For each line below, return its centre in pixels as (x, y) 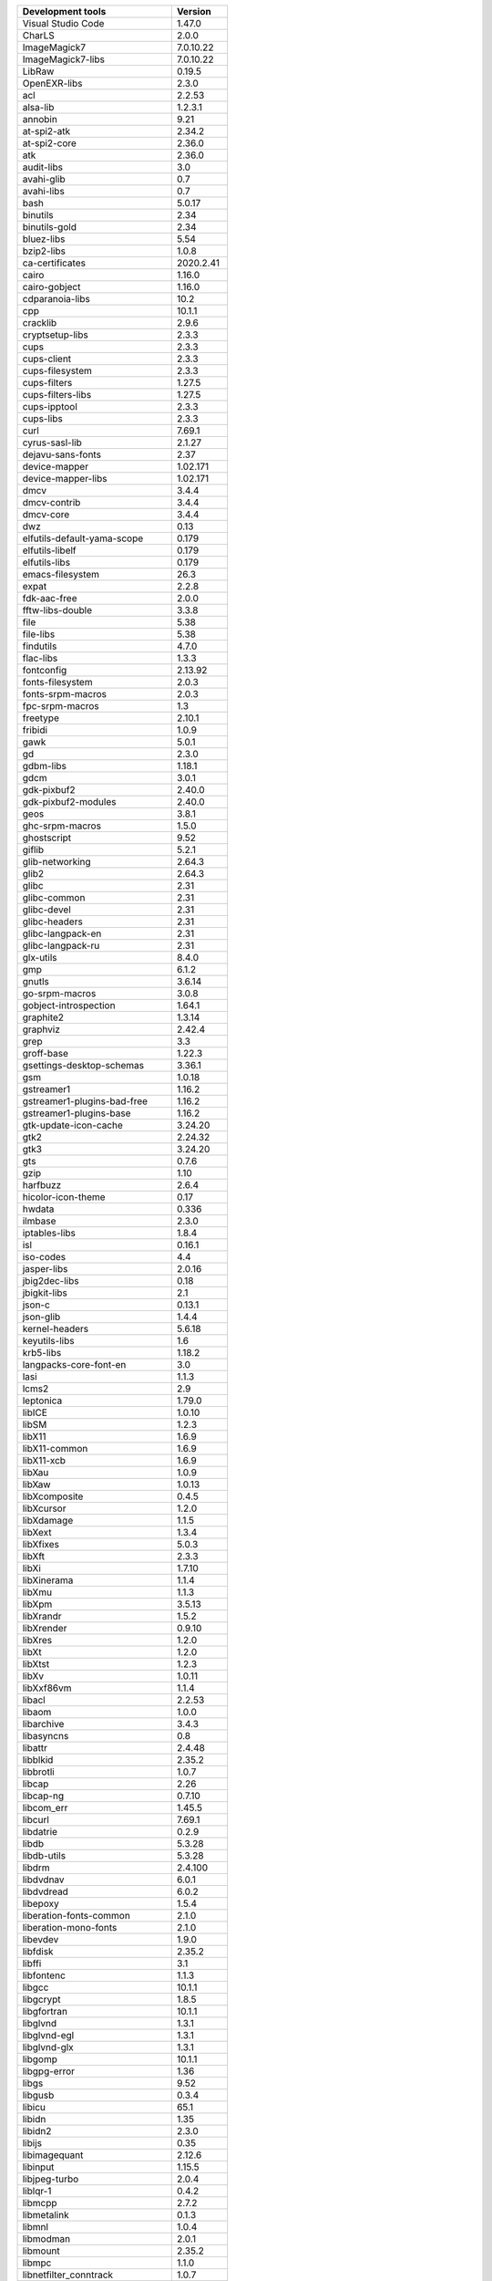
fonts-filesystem (57, 682)
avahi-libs (44, 191)
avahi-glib (44, 179)
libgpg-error (49, 2071)
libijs (32, 2143)
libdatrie (40, 1832)
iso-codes (44, 1257)
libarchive (43, 1724)
